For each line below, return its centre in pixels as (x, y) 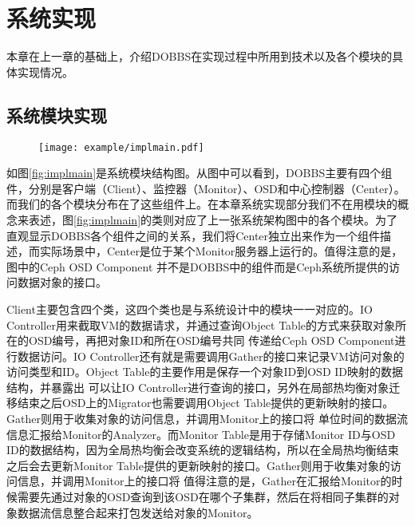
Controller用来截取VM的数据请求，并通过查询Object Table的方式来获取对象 (201, 324)
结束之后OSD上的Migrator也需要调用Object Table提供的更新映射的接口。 (206, 403)
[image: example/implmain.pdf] (121, 147)
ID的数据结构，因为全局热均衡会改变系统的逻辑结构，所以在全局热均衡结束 (203, 450)
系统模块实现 (57, 115)
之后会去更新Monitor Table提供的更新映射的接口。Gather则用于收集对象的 (198, 465)
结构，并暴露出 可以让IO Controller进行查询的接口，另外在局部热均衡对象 (198, 387)
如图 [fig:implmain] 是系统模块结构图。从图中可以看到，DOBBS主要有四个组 (200, 173)
